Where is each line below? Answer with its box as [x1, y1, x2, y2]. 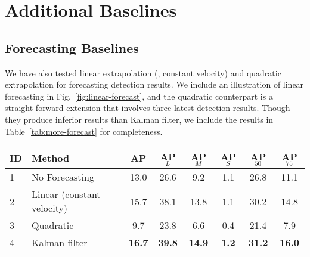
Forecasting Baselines [5, 38, 139, 57]
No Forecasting [32, 170, 94, 184]
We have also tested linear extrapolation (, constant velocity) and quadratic [5, 66, 281, 79]
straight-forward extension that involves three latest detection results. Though [5, 101, 290, 114]
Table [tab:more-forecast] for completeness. [5, 125, 163, 137]
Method [32, 151, 70, 165]
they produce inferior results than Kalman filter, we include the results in [5, 113, 274, 125]
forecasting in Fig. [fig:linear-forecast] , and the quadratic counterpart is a [5, 89, 273, 102]
